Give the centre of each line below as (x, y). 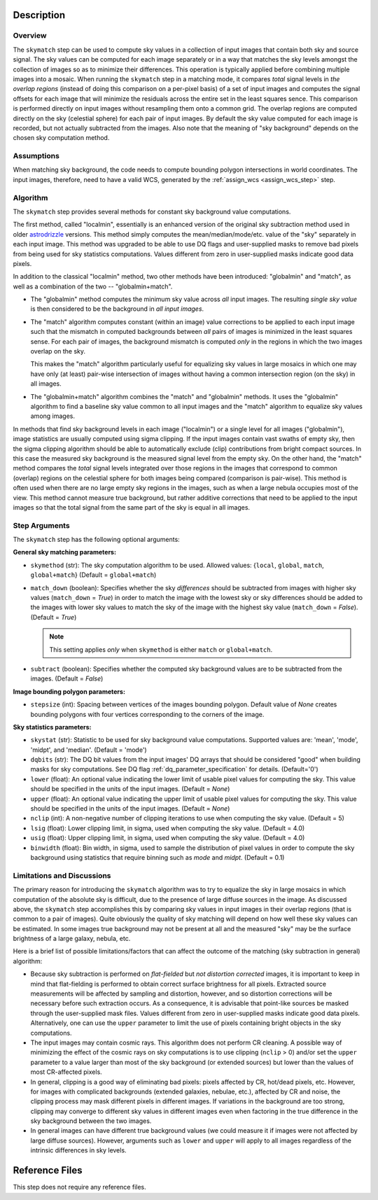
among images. (53, 416)
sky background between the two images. (91, 1121)
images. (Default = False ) (67, 678)
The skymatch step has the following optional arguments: (96, 540)
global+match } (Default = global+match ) (93, 575)
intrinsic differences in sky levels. (78, 1150)
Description (39, 15)
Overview (30, 36)
